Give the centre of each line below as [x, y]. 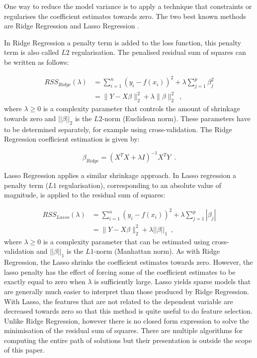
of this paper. [24, 350]
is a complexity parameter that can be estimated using [126, 241]
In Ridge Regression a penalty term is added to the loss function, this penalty [123, 42]
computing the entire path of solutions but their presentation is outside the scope [128, 340]
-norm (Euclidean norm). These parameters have [176, 118]
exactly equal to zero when [45, 281]
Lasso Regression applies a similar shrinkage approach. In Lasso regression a [120, 175]
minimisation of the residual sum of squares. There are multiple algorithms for [124, 330]
